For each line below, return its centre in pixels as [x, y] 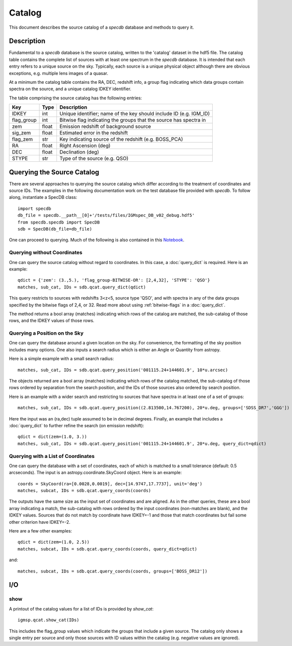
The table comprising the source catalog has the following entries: [75, 98]
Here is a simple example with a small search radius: [62, 359]
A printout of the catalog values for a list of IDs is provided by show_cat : [81, 608]
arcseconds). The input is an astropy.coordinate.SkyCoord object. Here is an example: [95, 473]
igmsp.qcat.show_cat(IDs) [49, 620]
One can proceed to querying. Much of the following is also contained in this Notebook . [97, 240]
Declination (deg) [79, 152]
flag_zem [22, 139]
